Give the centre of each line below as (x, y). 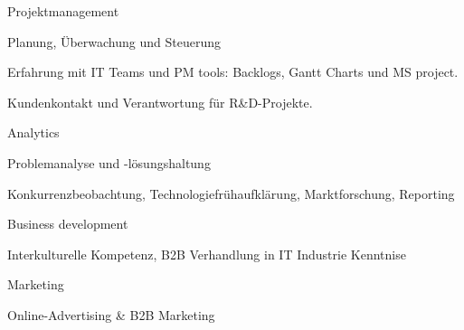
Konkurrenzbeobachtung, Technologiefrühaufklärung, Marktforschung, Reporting (231, 193)
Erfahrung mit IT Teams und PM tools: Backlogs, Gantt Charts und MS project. (233, 72)
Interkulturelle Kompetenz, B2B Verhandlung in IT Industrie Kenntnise (207, 254)
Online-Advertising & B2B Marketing (111, 314)
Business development (68, 224)
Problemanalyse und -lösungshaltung (109, 162)
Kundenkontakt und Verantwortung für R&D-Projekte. (160, 102)
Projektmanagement (63, 11)
